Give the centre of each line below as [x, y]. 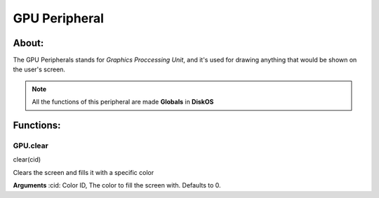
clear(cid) [27, 160]
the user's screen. [39, 69]
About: [28, 43]
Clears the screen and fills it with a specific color [84, 172]
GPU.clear [31, 146]
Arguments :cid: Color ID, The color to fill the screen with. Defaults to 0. [117, 185]
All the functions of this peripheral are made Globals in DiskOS [123, 102]
